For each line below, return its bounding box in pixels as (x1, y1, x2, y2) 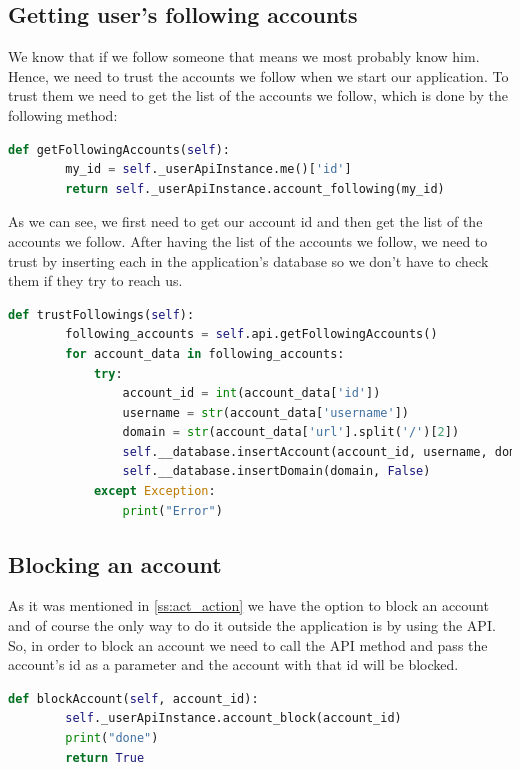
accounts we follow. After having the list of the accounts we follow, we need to (8, 230, 488, 251)
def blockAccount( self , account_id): (8, 691, 259, 706)
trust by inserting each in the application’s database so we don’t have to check (8, 250, 489, 271)
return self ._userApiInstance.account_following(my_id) (65, 181, 445, 196)
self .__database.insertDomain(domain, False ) (122, 464, 431, 479)
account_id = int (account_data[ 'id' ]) (122, 386, 381, 401)
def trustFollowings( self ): (8, 307, 195, 322)
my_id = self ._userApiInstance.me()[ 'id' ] (65, 162, 352, 177)
